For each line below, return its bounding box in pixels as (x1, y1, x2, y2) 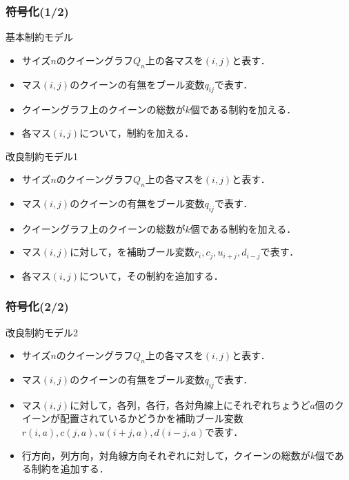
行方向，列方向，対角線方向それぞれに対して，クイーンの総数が (21, 448, 310, 462)
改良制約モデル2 (6, 325, 78, 339)
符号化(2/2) (6, 298, 69, 315)
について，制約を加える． (79, 126, 195, 140)
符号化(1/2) (6, 2, 69, 19)
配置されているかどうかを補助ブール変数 (60, 411, 243, 425)
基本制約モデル (6, 30, 73, 44)
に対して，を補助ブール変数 (70, 244, 195, 259)
